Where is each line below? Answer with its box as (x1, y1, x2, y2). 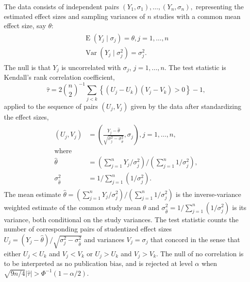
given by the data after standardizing (131, 101, 241, 111)
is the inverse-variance (176, 189, 241, 199)
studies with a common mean (153, 11, 241, 21)
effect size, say (4, 20, 46, 31)
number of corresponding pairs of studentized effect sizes (4, 224, 172, 234)
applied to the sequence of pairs (4, 101, 98, 111)
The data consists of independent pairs (4, 1, 119, 11)
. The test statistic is (164, 62, 226, 72)
